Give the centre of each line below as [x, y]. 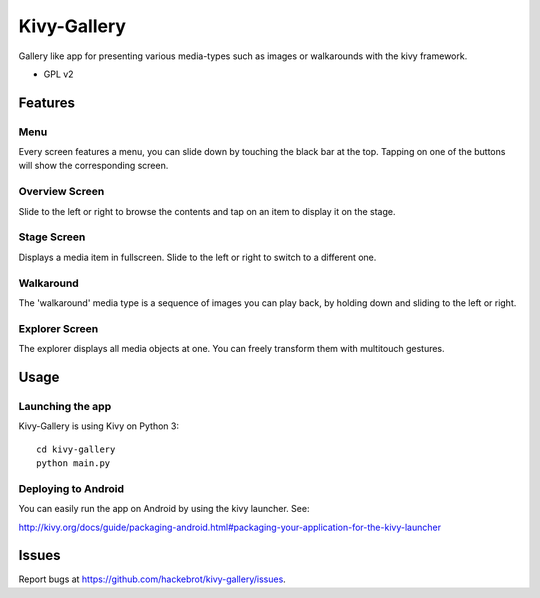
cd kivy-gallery [76, 449]
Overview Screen [61, 192]
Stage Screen [52, 237]
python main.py [73, 463]
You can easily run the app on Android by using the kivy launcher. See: [164, 509]
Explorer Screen [58, 328]
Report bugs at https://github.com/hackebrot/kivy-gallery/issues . [152, 579]
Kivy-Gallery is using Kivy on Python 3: [99, 426]
